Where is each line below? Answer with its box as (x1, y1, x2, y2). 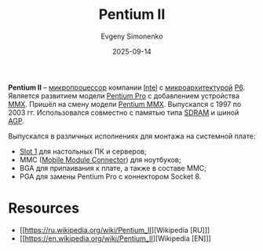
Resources (8, 199, 80, 217)
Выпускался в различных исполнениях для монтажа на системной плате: (8, 131, 256, 141)
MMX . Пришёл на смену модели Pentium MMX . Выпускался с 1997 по (8, 99, 242, 109)
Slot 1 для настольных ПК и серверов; (19, 146, 147, 156)
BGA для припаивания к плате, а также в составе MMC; (19, 163, 206, 172)
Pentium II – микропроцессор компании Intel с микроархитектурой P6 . (8, 83, 246, 92)
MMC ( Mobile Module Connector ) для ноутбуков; (19, 155, 182, 164)
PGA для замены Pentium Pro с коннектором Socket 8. (19, 172, 202, 181)
